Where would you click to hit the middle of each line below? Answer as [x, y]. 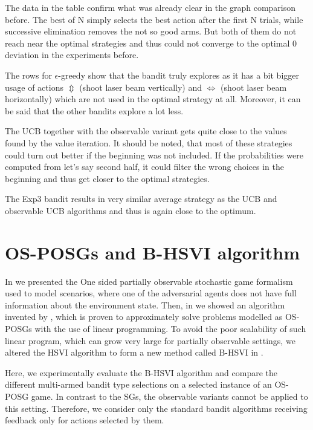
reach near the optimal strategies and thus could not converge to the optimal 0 [151, 43]
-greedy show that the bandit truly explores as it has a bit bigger [179, 75]
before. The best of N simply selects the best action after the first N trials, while [154, 19]
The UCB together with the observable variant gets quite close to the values [146, 131]
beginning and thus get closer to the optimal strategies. [107, 178]
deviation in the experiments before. [72, 55]
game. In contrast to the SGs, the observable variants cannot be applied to [169, 396]
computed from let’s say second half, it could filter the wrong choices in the [145, 167]
